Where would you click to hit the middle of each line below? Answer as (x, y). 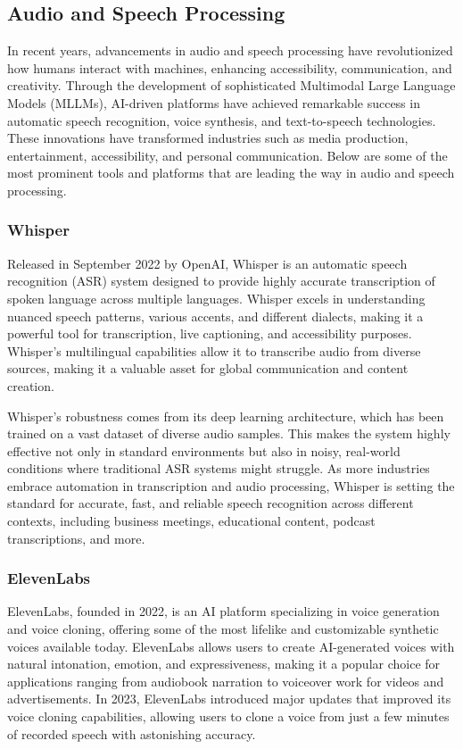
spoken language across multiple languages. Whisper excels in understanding (216, 298)
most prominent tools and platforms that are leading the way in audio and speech (231, 173)
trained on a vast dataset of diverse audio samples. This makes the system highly (229, 433)
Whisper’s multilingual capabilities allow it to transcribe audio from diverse (214, 350)
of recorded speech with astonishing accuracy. (132, 733)
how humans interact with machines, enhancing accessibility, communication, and (230, 67)
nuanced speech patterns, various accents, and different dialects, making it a (215, 316)
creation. (31, 385)
